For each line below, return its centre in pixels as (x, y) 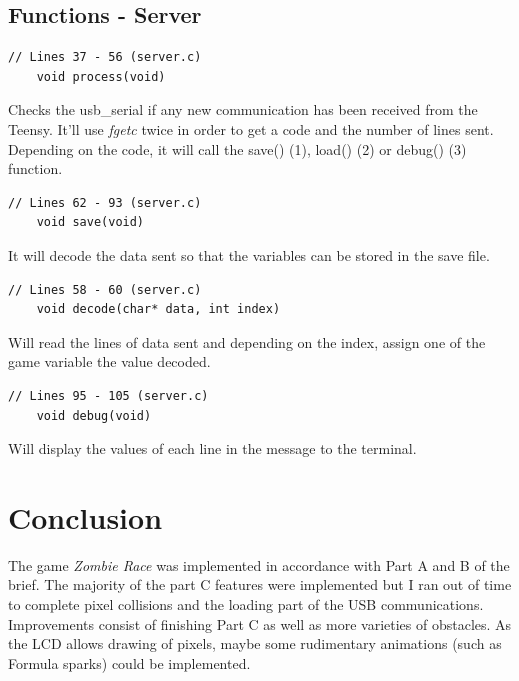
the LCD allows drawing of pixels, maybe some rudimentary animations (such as (255, 643)
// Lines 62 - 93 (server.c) (105, 202)
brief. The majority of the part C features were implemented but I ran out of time (260, 584)
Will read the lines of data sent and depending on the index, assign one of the (247, 341)
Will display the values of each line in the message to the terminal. (212, 448)
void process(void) (101, 76)
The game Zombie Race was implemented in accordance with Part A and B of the (259, 564)
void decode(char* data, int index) (158, 309)
